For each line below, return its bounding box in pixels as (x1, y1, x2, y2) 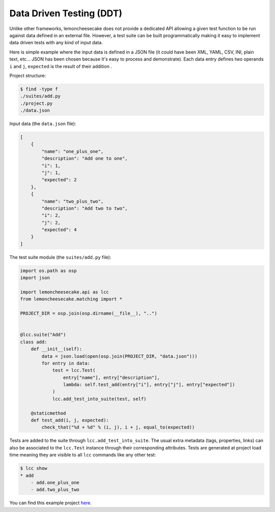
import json (20, 275, 50, 281)
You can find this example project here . (9, 500, 92, 506)
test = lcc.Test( (52, 367, 96, 374)
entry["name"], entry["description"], (63, 375, 160, 380)
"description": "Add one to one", (41, 156, 128, 161)
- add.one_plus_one (31, 479, 80, 486)
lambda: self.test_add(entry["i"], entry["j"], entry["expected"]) (63, 382, 235, 388)
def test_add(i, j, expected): (31, 417, 109, 423)
